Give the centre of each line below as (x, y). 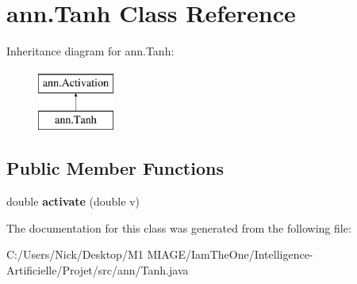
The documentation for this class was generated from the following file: (179, 227)
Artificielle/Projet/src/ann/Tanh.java (98, 269)
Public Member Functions (115, 168)
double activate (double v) (73, 201)
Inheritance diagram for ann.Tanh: (90, 51)
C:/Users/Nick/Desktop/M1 (75, 254)
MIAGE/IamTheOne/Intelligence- (230, 254)
